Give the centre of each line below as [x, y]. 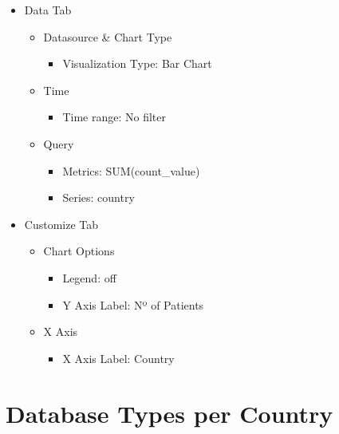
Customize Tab [61, 224]
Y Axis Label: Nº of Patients [133, 304]
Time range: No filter [114, 117]
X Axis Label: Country [118, 358]
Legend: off [89, 277]
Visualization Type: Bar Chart [137, 63]
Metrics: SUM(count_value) [131, 170]
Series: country [99, 197]
